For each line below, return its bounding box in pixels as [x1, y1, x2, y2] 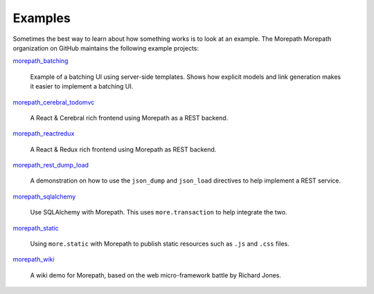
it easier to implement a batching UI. [30, 82, 134, 91]
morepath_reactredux [12, 129, 75, 138]
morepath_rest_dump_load [12, 161, 89, 169]
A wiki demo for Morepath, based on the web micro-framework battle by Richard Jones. [30, 270, 282, 279]
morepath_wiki [12, 255, 55, 264]
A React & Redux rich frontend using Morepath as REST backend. [30, 145, 217, 154]
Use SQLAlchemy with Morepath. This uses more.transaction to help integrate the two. [30, 208, 287, 217]
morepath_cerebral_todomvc [12, 98, 95, 107]
